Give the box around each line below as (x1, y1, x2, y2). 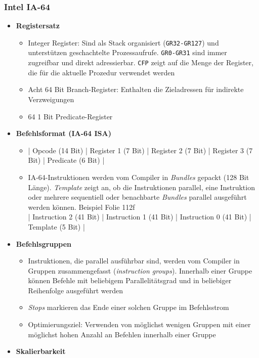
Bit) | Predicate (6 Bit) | (28, 155, 105, 165)
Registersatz (16, 20, 60, 31)
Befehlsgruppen (16, 238, 71, 249)
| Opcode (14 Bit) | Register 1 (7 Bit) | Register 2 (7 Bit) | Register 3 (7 (28, 145, 253, 155)
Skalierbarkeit (16, 346, 66, 356)
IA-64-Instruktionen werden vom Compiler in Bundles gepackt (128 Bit (28, 171, 249, 182)
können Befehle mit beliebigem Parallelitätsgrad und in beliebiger (28, 275, 232, 286)
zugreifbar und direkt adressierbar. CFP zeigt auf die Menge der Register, (28, 57, 253, 68)
